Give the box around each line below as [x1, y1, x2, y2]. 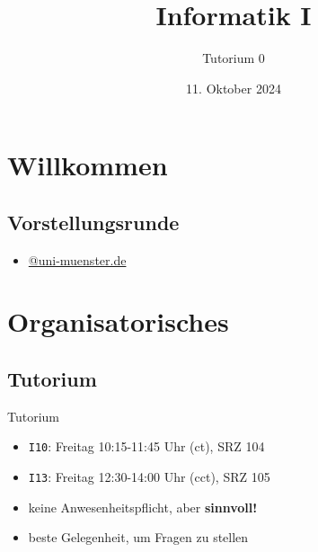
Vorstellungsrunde [7, 208, 180, 236]
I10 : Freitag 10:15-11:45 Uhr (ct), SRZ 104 [28, 437, 265, 456]
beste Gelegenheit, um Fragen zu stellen [28, 528, 249, 547]
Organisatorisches [7, 303, 229, 340]
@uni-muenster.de [28, 250, 127, 269]
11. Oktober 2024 [186, 78, 281, 97]
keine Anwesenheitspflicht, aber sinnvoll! [28, 497, 258, 516]
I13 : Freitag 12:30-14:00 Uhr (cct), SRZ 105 [28, 467, 270, 486]
